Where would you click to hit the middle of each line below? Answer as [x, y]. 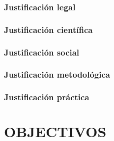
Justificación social [42, 52]
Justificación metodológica [57, 74]
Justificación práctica [47, 97]
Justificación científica [48, 29]
